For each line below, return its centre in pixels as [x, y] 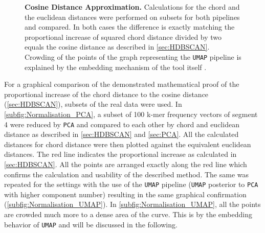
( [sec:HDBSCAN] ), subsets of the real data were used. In [93, 104]
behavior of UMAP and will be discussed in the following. [91, 224]
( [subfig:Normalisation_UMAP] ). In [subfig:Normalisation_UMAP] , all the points [132, 204]
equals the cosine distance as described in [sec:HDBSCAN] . [117, 47]
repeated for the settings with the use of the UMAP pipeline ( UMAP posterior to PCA [131, 184]
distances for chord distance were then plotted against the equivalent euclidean [128, 144]
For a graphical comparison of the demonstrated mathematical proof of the [122, 84]
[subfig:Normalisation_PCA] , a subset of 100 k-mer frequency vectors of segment [131, 114]
